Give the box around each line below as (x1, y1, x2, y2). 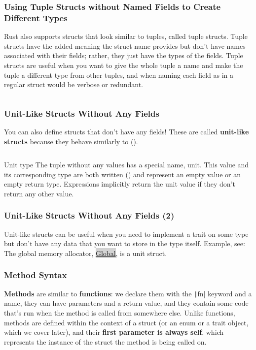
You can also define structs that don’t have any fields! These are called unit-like (4, 126, 249, 136)
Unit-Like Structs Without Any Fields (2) (4, 209, 175, 222)
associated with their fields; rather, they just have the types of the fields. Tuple (4, 50, 243, 61)
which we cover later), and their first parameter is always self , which (4, 327, 224, 337)
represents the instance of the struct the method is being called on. (4, 336, 207, 347)
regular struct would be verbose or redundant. (4, 79, 143, 90)
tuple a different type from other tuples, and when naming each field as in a (4, 69, 233, 80)
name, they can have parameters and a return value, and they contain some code (4, 298, 249, 308)
